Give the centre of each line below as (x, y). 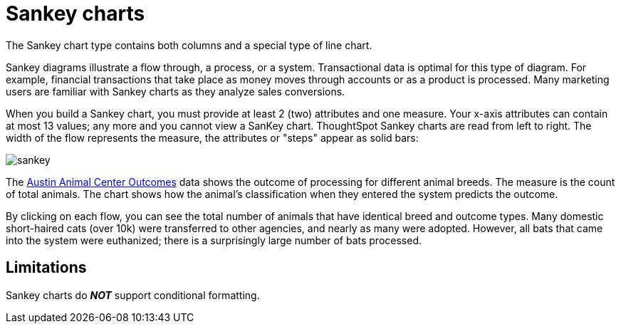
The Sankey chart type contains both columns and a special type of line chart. (189, 45)
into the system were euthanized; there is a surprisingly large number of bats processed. (214, 240)
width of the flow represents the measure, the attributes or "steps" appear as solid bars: (212, 137)
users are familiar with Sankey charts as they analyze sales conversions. (176, 91)
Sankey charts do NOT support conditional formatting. (133, 295)
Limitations (46, 268)
